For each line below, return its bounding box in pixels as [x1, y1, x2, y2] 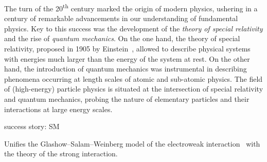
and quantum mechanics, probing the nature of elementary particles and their [4, 94, 250, 104]
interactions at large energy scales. [4, 103, 113, 114]
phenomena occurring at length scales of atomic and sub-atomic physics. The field [4, 73, 263, 84]
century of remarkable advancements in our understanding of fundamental [4, 13, 238, 24]
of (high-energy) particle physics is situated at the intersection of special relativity [4, 83, 263, 94]
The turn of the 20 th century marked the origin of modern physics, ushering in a [4, 2, 258, 13]
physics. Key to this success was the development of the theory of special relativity [4, 23, 263, 33]
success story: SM [4, 121, 60, 132]
